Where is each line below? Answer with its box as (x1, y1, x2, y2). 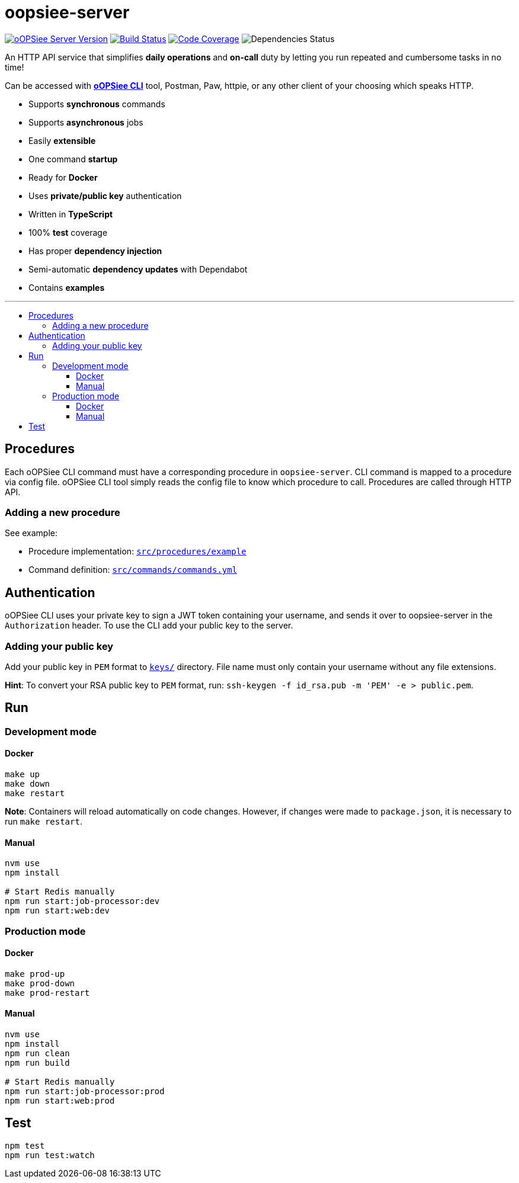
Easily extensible (28, 135, 96, 146)
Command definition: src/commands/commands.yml (28, 565, 238, 575)
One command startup (28, 153, 118, 164)
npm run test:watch (5, 1150, 95, 1160)
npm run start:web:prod (5, 1096, 115, 1106)
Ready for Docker (28, 172, 98, 182)
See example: (5, 528, 58, 538)
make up (5, 770, 40, 779)
